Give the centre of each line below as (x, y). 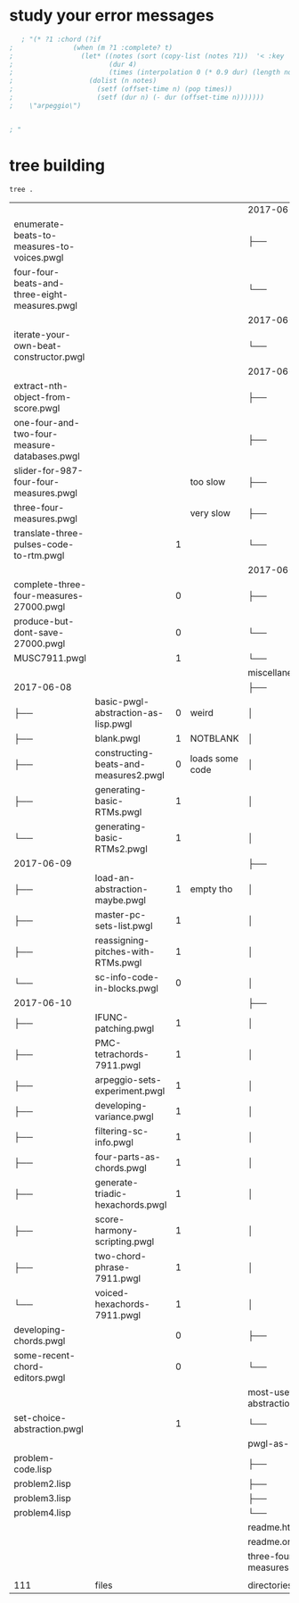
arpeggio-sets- (128, 1079)
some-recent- (44, 1355)
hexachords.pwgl (131, 1204)
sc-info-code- (127, 976)
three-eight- (41, 294)
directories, (271, 1585)
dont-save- (39, 632)
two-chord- (121, 1256)
